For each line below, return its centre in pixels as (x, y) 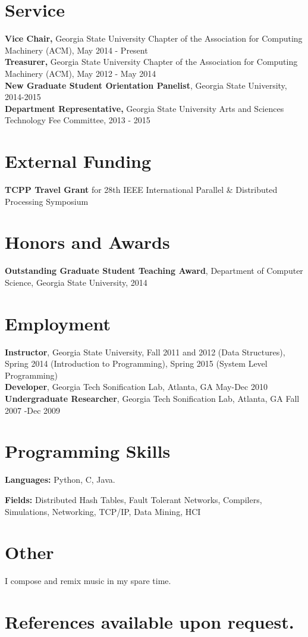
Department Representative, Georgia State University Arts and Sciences (144, 108)
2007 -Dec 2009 (33, 410)
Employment (58, 323)
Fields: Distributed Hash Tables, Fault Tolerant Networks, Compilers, (133, 499)
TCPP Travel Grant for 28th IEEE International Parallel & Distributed (141, 189)
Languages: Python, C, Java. (60, 480)
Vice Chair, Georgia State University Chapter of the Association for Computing (154, 38)
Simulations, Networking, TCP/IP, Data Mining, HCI (103, 511)
